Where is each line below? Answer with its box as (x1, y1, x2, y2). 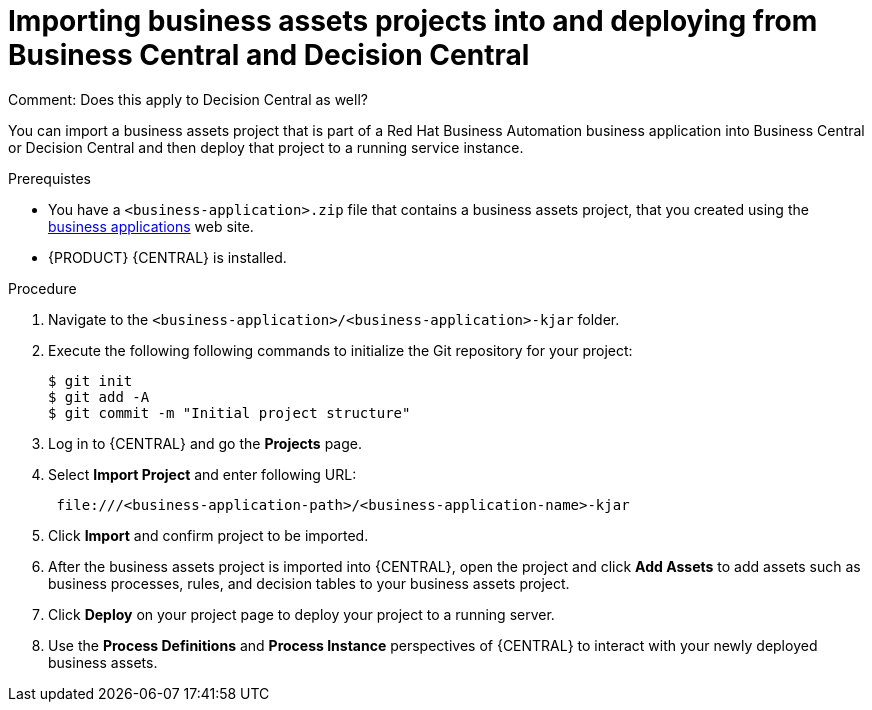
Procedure (8, 279, 77, 297)
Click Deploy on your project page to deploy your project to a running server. (48, 605, 555, 623)
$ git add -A (48, 388, 150, 405)
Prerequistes (8, 169, 91, 187)
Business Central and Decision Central (8, 38, 530, 72)
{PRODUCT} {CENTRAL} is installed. (48, 248, 287, 266)
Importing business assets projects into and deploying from (8, 4, 818, 38)
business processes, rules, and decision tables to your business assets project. (48, 574, 570, 592)
